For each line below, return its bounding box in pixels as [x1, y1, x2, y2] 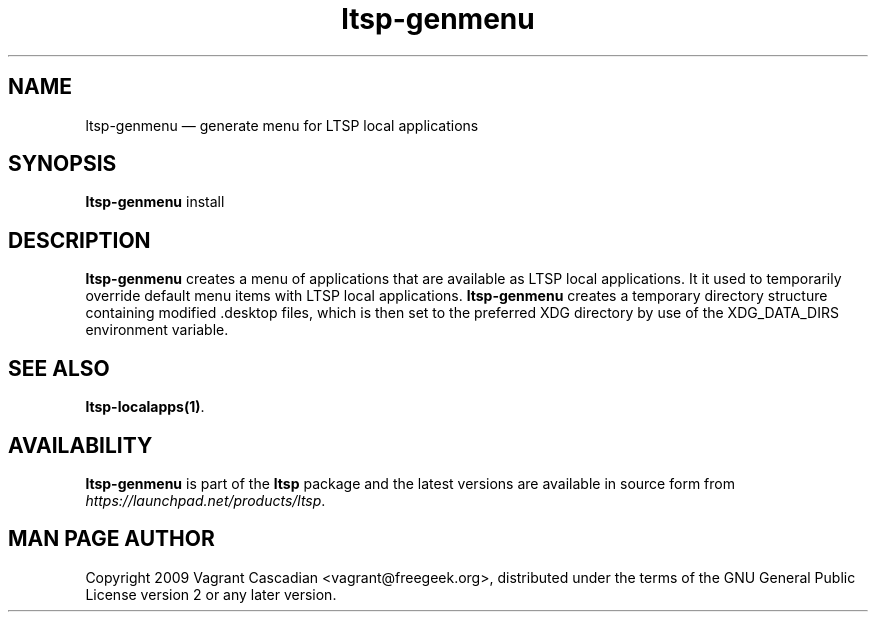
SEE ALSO [8, 355, 110, 381]
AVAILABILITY [8, 432, 153, 458]
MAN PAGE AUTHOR [8, 526, 215, 552]
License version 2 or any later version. [85, 585, 337, 603]
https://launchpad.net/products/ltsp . [85, 491, 326, 509]
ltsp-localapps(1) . [85, 398, 205, 416]
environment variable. [85, 321, 229, 339]
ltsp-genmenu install [85, 193, 225, 211]
